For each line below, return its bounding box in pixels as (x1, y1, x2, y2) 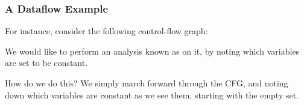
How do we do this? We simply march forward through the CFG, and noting (5, 77, 288, 89)
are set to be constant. (5, 56, 88, 69)
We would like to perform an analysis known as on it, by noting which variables (5, 44, 300, 57)
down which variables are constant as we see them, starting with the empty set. (5, 88, 299, 101)
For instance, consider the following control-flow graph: (5, 25, 208, 37)
